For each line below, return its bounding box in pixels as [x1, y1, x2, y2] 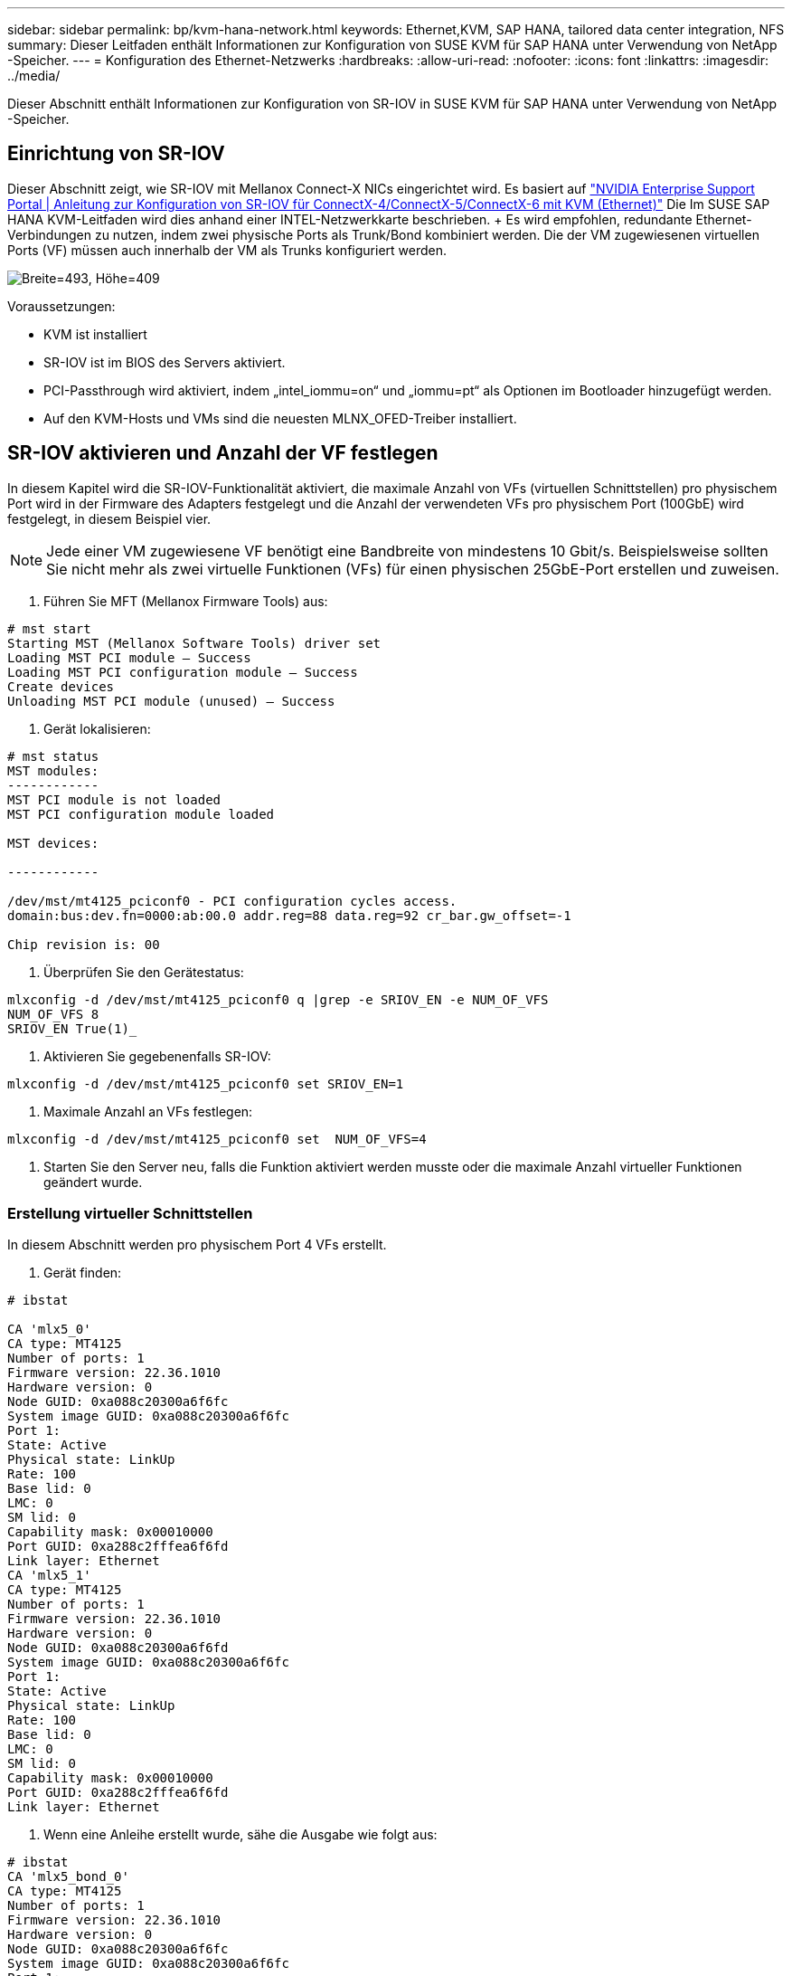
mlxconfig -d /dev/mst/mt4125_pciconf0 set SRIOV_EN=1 [7, 1076, 404, 1091]
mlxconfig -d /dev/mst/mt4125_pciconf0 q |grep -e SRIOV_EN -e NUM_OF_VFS [7, 992, 549, 1007]
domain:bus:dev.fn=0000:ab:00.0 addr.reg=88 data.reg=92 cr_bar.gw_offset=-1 [7, 907, 571, 923]
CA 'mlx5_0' [7, 1322, 91, 1337]
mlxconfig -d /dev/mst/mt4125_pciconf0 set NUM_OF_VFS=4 [7, 1131, 427, 1146]
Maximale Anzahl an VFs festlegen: [43, 1103, 253, 1119]
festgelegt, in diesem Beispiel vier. [7, 510, 212, 527]
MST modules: [7, 763, 99, 778]
